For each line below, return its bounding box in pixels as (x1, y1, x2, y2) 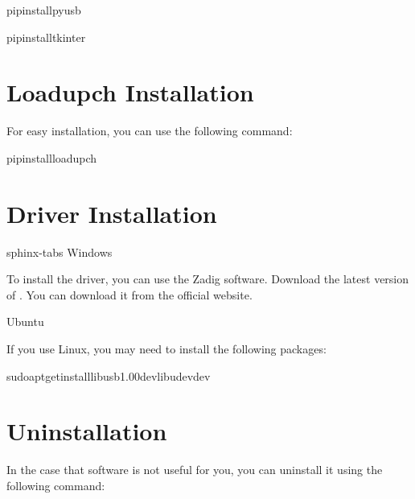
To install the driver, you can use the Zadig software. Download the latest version (6, 270, 409, 287)
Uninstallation (6, 414, 167, 447)
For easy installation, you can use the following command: (6, 122, 293, 139)
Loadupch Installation (6, 76, 254, 109)
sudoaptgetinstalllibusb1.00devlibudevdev (6, 367, 211, 384)
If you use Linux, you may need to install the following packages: (6, 340, 327, 357)
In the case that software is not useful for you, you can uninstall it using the (6, 461, 383, 478)
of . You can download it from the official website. (6, 286, 253, 303)
